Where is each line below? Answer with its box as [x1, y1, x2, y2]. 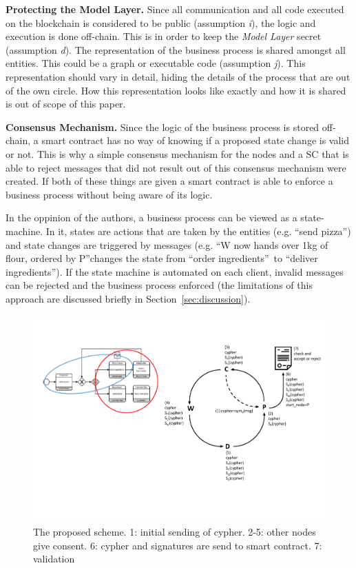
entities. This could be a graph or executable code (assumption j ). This [6, 56, 306, 70]
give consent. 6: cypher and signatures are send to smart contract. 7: [33, 538, 322, 552]
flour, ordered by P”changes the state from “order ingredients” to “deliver [6, 251, 318, 265]
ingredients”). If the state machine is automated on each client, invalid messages [6, 264, 344, 278]
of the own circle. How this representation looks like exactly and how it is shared [6, 83, 346, 97]
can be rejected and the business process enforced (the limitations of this [6, 278, 313, 292]
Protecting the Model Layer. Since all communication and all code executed [6, 2, 344, 16]
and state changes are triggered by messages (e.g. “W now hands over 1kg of [6, 237, 328, 252]
